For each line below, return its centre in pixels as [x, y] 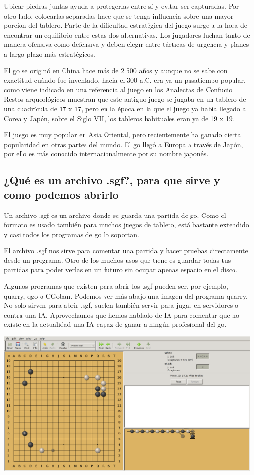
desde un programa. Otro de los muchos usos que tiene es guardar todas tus [117, 260]
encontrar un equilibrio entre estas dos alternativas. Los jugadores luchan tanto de [127, 34]
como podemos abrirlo [61, 194]
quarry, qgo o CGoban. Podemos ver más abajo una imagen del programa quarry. [126, 295]
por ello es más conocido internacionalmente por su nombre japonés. [106, 154]
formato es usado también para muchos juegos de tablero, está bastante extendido [127, 225]
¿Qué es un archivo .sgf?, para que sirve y [112, 180]
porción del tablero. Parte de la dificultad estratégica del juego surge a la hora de [126, 25]
